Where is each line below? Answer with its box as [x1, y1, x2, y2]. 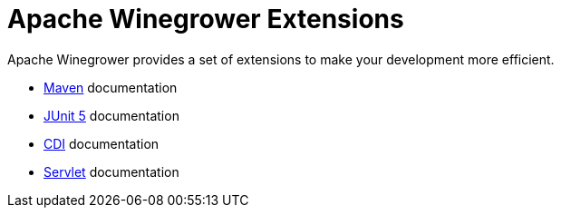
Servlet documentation [44, 163, 179, 180]
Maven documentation [44, 79, 178, 95]
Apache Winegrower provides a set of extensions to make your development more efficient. [7, 51, 555, 67]
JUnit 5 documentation [44, 107, 179, 123]
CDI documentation [44, 135, 160, 151]
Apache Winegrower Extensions [7, 4, 404, 34]
